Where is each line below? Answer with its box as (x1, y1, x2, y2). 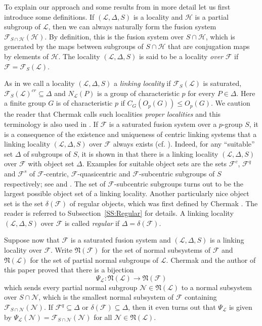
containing (185, 292, 217, 302)
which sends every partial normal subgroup (4, 282, 138, 292)
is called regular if (64, 217, 120, 228)
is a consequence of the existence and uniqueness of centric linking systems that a (4, 128, 257, 139)
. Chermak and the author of (166, 254, 256, 265)
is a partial (195, 11, 229, 22)
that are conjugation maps (168, 41, 250, 52)
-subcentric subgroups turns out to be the (114, 178, 244, 189)
